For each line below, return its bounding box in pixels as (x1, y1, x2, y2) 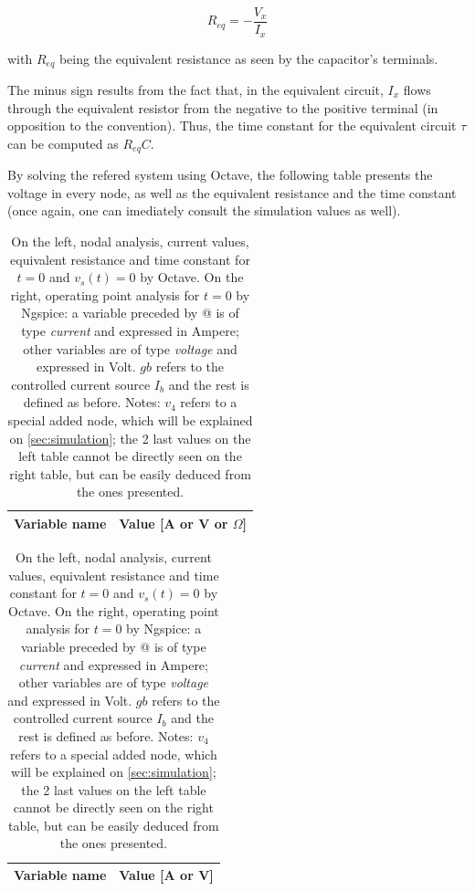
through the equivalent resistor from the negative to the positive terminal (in (7, 98, 438, 117)
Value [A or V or (119, 513, 228, 532)
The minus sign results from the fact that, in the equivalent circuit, (7, 79, 384, 99)
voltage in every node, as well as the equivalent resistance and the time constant (7, 183, 457, 202)
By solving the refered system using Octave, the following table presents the (7, 165, 433, 184)
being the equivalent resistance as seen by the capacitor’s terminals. (58, 48, 438, 68)
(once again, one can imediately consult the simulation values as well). (7, 201, 401, 220)
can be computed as (7, 133, 119, 152)
